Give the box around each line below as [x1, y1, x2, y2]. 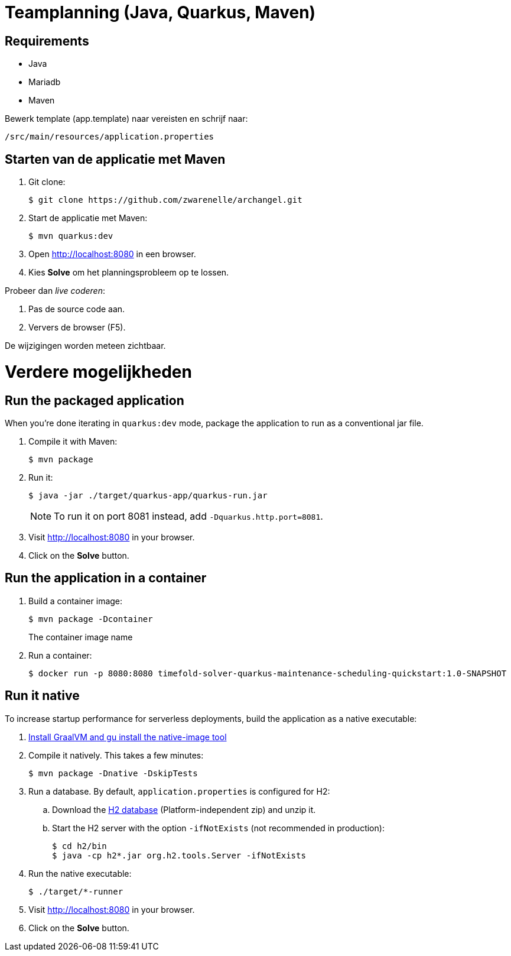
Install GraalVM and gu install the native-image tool [28, 731, 227, 742]
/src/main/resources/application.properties [5, 132, 214, 142]
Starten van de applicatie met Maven [5, 151, 226, 167]
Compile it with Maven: [28, 436, 118, 446]
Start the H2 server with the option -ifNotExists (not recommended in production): [52, 822, 385, 833]
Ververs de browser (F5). [28, 322, 126, 333]
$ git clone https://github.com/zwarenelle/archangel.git [28, 195, 302, 205]
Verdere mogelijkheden [5, 361, 192, 382]
